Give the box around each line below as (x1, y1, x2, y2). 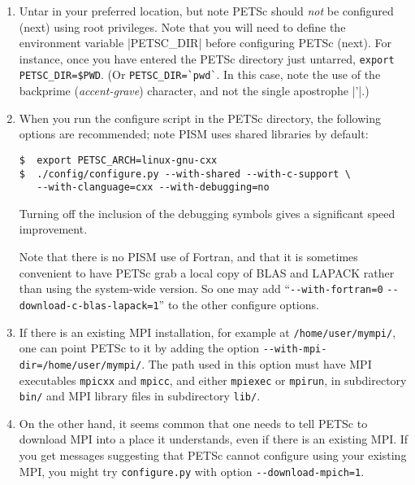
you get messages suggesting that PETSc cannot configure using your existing (19, 447, 407, 463)
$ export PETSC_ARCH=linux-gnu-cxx (19, 154, 218, 166)
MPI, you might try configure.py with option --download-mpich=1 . (19, 462, 365, 479)
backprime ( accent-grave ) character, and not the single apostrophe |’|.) (19, 82, 370, 99)
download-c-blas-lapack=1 (19, 299, 159, 312)
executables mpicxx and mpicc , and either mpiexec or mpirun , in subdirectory (19, 371, 407, 388)
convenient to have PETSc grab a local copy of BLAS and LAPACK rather (19, 264, 395, 281)
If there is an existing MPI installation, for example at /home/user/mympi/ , (19, 323, 396, 340)
